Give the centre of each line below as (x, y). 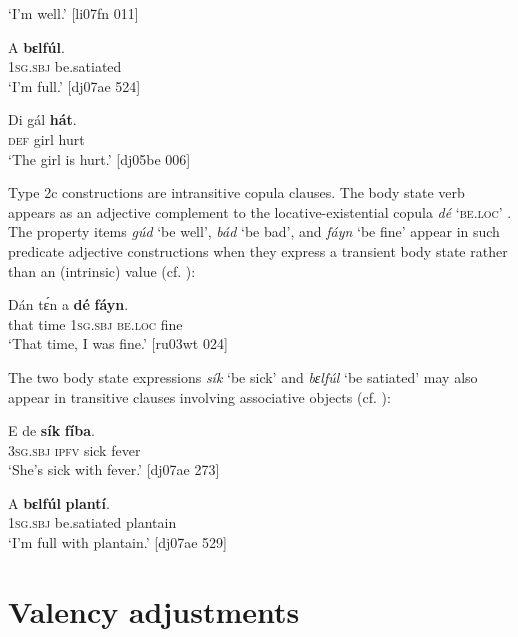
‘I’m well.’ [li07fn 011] (73, 13)
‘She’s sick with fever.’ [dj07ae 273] (114, 469)
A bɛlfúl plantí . (59, 502)
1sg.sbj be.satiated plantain (92, 522)
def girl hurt (46, 138)
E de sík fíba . (51, 430)
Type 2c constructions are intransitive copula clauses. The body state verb (236, 192)
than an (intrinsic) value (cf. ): (102, 270)
